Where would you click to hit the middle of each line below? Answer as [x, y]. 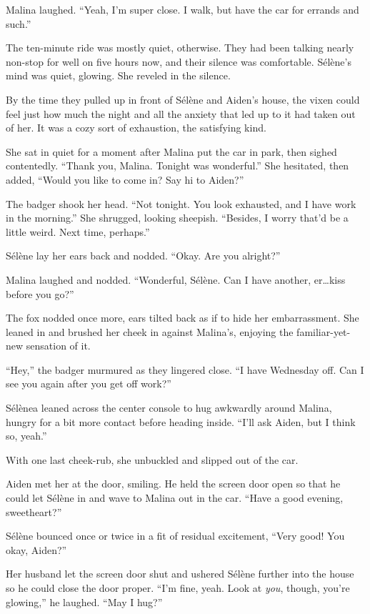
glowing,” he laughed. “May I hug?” [84, 601]
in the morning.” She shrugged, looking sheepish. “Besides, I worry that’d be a [177, 218]
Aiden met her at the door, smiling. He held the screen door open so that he [173, 484]
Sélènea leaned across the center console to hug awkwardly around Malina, [169, 408]
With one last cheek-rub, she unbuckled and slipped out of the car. [152, 459]
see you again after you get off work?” [89, 383]
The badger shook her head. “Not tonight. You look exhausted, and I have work [181, 203]
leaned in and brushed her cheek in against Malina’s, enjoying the [150, 331]
